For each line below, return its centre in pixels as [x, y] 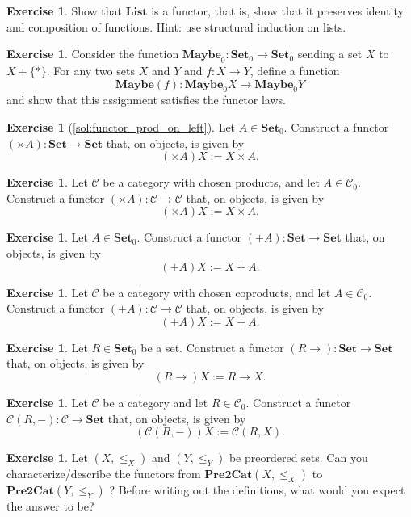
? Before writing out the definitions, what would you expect [257, 490]
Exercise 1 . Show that [65, 11]
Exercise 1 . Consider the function [93, 54]
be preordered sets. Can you [298, 458]
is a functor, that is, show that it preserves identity [277, 11]
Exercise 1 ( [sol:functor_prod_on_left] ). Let [121, 126]
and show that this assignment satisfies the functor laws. [146, 100]
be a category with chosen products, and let [211, 182]
